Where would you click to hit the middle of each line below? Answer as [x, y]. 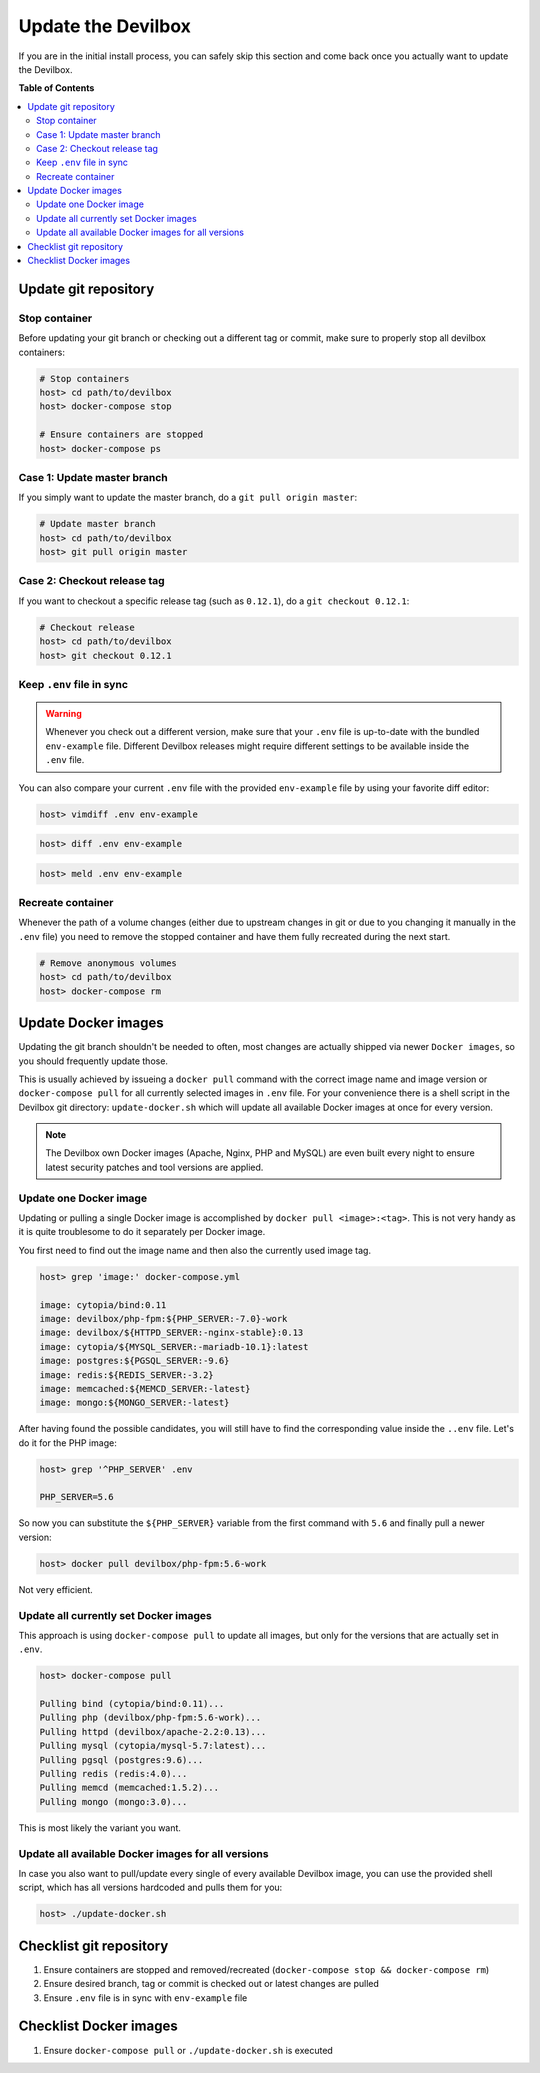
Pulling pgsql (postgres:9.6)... [121, 1759]
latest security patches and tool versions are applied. [154, 1167]
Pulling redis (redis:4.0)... [113, 1774]
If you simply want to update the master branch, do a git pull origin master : [188, 497]
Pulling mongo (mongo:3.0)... [113, 1801]
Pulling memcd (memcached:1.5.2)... [129, 1788]
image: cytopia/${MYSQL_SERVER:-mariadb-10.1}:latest [174, 1346]
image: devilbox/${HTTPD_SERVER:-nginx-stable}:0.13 [171, 1333]
